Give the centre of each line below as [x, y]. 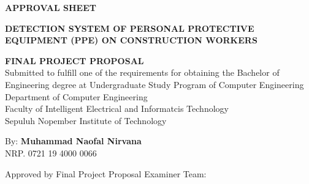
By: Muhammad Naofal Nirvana [73, 141]
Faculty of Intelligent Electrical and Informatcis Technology [117, 109]
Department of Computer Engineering [76, 96]
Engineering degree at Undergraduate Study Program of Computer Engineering [154, 84]
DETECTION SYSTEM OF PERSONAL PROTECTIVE [130, 28]
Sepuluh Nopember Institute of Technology [86, 120]
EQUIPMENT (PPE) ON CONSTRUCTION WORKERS [131, 40]
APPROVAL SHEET [51, 7]
